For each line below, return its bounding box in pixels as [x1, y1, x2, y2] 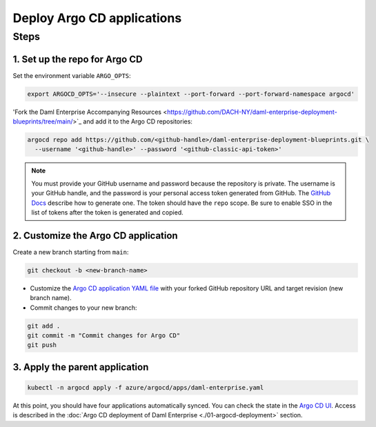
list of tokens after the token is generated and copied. [31, 208, 184, 217]
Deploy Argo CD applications [12, 10, 182, 26]
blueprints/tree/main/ [12, 117, 73, 126]
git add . [27, 321, 61, 330]
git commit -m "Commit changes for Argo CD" [27, 332, 181, 339]
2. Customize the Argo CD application [12, 230, 179, 241]
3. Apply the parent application [12, 361, 149, 373]
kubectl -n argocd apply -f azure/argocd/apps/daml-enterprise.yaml [27, 384, 264, 392]
